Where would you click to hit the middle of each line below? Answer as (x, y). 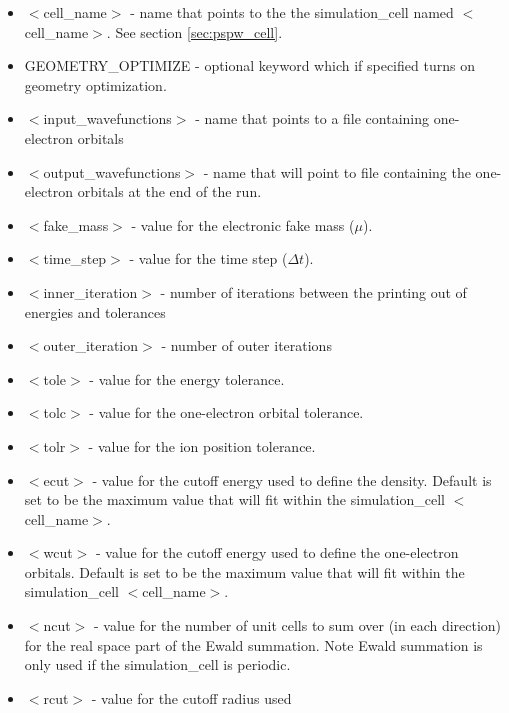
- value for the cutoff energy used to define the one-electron (277, 552)
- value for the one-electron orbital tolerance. (226, 412)
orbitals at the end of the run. (169, 191)
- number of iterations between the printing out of (313, 291)
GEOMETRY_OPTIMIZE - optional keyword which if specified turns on (249, 65)
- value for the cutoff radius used (191, 697)
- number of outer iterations (246, 345)
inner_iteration (90, 291)
